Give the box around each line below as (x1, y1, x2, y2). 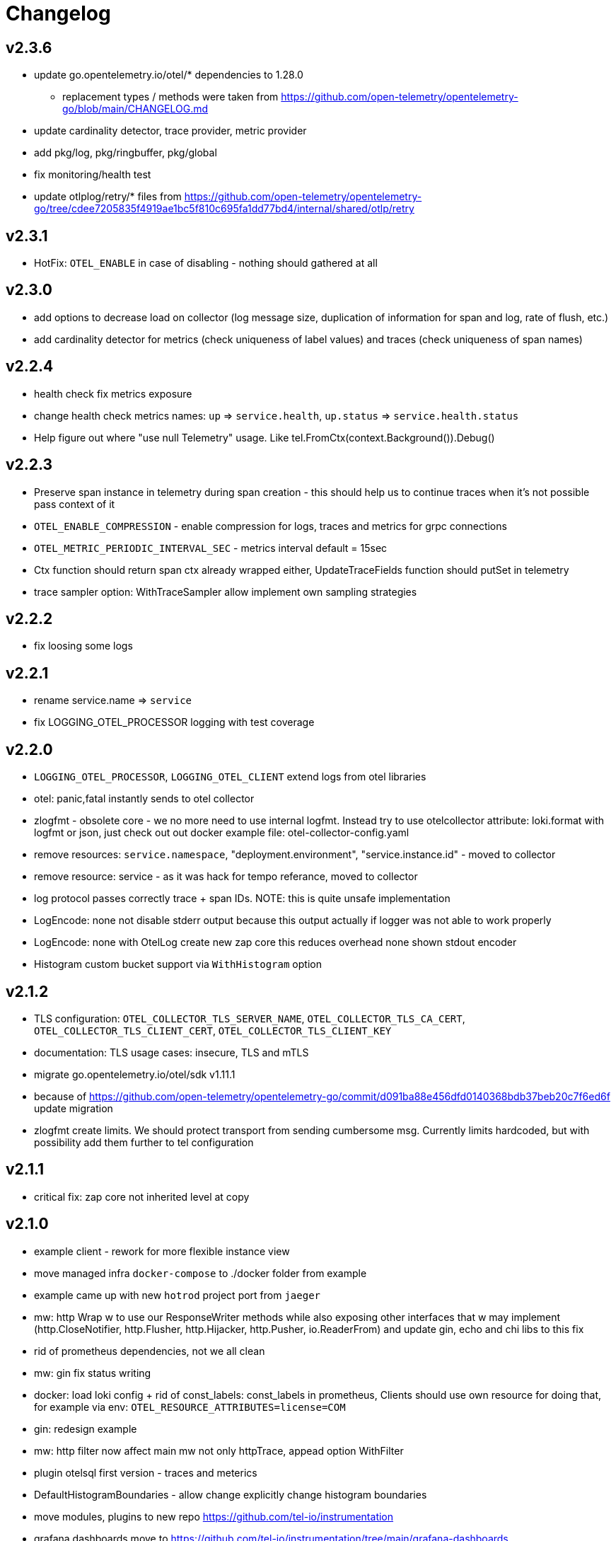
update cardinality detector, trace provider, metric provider (34, 125, 307, 137)
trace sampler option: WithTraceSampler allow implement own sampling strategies (34, 585, 417, 598)
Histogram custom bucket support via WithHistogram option (34, 958, 322, 971)
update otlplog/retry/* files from (34, 190, 182, 203)
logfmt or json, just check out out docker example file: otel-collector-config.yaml (34, 826, 409, 839)
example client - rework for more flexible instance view (34, 1245, 290, 1257)
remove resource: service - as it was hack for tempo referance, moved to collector (34, 870, 418, 883)
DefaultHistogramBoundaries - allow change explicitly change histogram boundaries (34, 1488, 427, 1501)
